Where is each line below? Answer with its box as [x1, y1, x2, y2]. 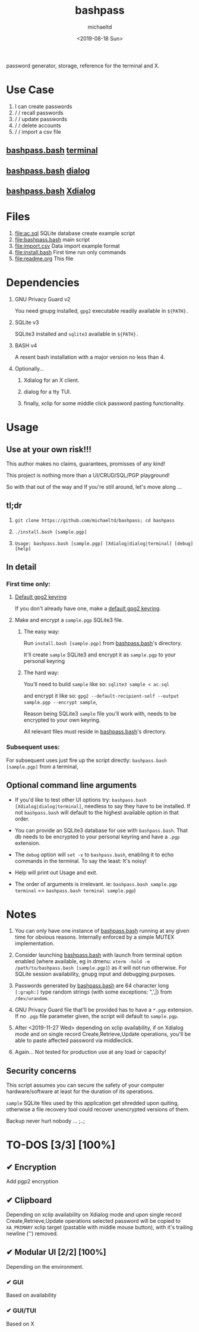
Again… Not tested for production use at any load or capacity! [14, 1049, 166, 1056]
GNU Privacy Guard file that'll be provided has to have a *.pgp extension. [14, 1006, 193, 1013]
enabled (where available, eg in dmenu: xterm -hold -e [14, 958, 150, 965]
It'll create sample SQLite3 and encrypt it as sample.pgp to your [23, 651, 176, 658]
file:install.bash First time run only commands [14, 248, 127, 255]
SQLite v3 [14, 319, 39, 326]
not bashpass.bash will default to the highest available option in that [14, 809, 179, 816]
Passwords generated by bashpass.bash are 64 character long [14, 982, 169, 989]
